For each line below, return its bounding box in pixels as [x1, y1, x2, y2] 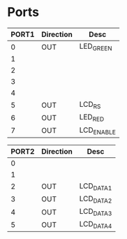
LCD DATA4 [79, 219, 112, 231]
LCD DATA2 [79, 194, 112, 205]
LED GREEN [79, 41, 112, 52]
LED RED [79, 113, 105, 123]
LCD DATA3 [79, 207, 112, 217]
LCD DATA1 [79, 181, 112, 192]
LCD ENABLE [79, 125, 117, 136]
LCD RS [79, 99, 101, 110]
